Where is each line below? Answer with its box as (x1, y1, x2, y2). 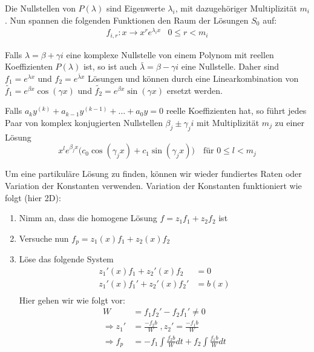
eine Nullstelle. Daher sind (181, 60, 280, 73)
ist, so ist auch (83, 60, 137, 73)
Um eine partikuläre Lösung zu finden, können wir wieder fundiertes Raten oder (5, 167, 302, 180)
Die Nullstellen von (5, 2, 76, 14)
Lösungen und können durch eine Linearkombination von (88, 71, 299, 84)
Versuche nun (19, 231, 69, 244)
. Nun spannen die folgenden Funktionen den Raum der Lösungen (5, 13, 249, 26)
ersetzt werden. (166, 84, 223, 96)
